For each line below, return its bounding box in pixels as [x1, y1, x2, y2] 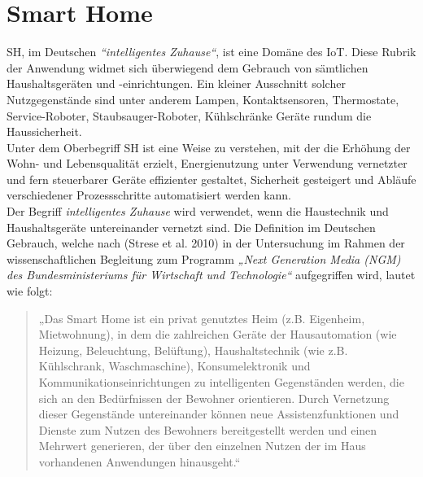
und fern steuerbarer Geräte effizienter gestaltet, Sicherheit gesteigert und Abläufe [7, 170, 416, 187]
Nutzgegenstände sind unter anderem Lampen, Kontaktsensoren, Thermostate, [7, 90, 399, 107]
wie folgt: [7, 282, 53, 300]
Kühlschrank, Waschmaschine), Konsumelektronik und [38, 357, 311, 374]
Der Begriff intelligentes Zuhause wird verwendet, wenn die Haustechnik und [7, 203, 389, 220]
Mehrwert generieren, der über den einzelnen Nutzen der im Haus [38, 437, 366, 454]
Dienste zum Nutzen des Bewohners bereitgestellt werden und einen [38, 421, 377, 438]
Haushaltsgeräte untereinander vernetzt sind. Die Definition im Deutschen [7, 218, 376, 235]
